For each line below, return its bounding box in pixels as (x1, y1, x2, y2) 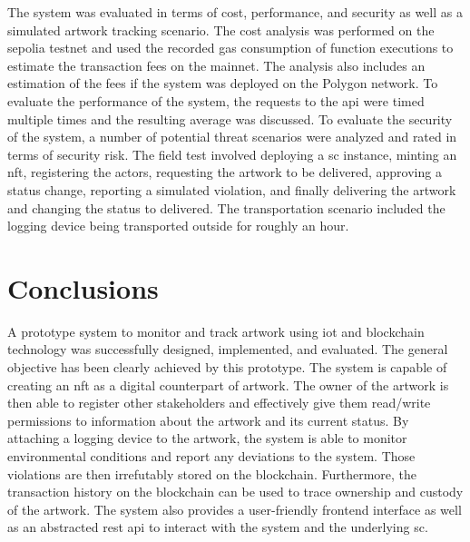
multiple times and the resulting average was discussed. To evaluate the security (7, 109, 453, 128)
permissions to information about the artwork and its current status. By (7, 410, 409, 429)
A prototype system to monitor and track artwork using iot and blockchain (7, 321, 425, 340)
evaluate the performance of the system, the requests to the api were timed (7, 91, 425, 110)
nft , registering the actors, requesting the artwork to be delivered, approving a (7, 163, 442, 182)
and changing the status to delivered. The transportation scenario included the (7, 198, 446, 217)
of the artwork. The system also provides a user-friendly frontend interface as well (7, 499, 462, 518)
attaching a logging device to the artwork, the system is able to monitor (7, 429, 407, 448)
